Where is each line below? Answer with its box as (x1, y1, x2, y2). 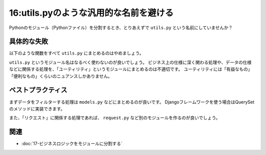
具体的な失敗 (9, 37, 48, 46)
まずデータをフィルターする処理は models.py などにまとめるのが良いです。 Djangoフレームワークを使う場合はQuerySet (9, 99, 255, 105)
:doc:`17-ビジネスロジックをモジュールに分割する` (21, 141, 123, 147)
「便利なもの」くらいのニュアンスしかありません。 (9, 73, 113, 79)
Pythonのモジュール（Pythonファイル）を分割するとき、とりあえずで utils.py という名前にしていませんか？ (9, 25, 233, 31)
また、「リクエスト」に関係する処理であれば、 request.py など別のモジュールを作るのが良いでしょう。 (9, 115, 220, 121)
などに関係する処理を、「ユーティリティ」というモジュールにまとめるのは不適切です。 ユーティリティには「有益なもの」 (9, 66, 253, 72)
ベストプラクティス (9, 86, 67, 94)
